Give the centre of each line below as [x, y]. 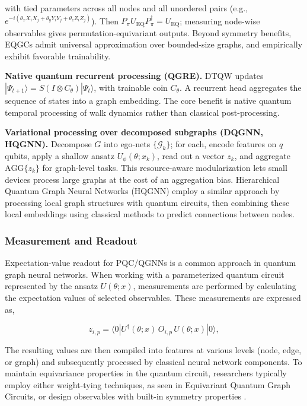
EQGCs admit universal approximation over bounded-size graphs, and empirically [154, 44]
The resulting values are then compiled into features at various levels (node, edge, [153, 350]
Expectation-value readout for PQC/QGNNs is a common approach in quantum [151, 263]
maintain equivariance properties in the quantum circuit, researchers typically [146, 373]
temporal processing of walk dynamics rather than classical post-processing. [142, 112]
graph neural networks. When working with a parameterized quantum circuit [145, 274]
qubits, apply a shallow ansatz [60, 155]
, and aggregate [262, 155]
